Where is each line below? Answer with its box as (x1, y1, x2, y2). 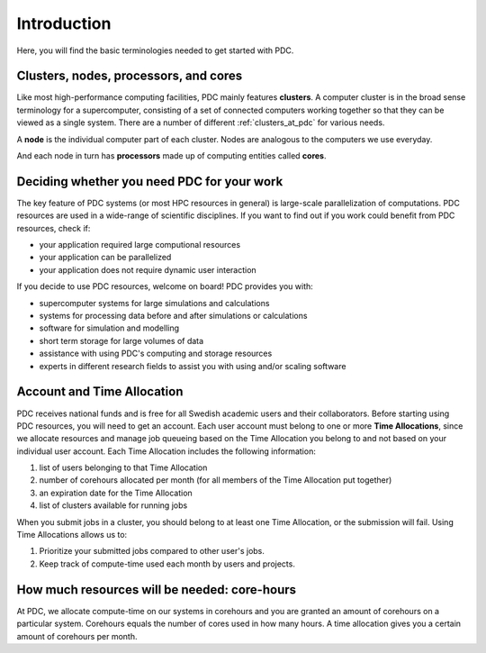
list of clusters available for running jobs (39, 500, 188, 511)
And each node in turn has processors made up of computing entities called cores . (16, 150, 327, 161)
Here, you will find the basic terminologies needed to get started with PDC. (16, 45, 294, 56)
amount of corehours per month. (16, 630, 139, 641)
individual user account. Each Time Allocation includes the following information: (16, 446, 317, 457)
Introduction (16, 14, 112, 33)
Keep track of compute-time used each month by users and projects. (39, 558, 296, 569)
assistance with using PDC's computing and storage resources (39, 348, 273, 359)
